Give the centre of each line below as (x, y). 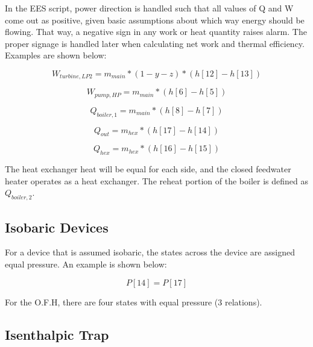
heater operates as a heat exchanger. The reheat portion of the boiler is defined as (156, 180)
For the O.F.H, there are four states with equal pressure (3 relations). (134, 302)
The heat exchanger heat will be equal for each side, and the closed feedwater (148, 169)
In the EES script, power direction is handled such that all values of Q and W (149, 8)
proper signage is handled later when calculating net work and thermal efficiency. (155, 43)
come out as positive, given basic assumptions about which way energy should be (155, 20)
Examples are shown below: (56, 55)
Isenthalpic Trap (57, 334)
